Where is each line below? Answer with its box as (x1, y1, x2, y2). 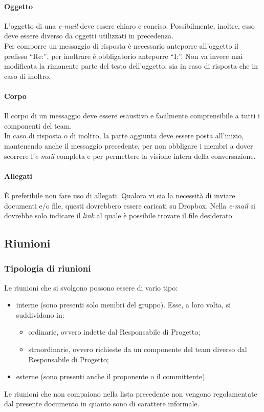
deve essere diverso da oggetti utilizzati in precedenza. (4, 30, 173, 41)
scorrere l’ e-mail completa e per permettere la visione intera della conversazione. (4, 150, 256, 161)
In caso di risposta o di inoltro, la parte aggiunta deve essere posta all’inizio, (4, 130, 244, 141)
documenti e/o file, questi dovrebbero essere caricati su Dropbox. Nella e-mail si (4, 200, 255, 211)
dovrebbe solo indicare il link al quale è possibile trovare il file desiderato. (4, 210, 234, 221)
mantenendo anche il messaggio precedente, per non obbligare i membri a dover (4, 140, 253, 151)
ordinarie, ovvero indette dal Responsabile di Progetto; (28, 326, 201, 337)
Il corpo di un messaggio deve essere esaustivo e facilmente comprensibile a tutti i (4, 110, 260, 121)
